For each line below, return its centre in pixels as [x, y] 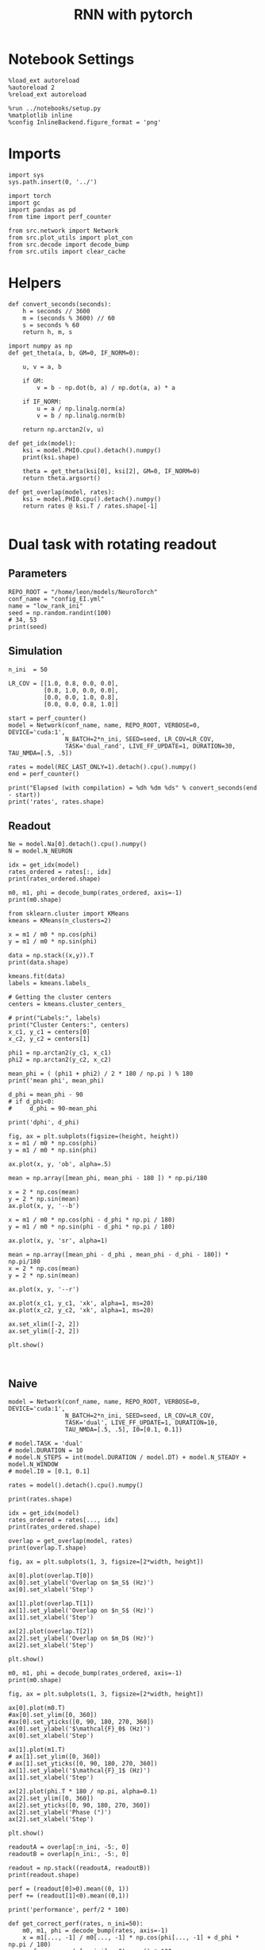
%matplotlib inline [40, 115]
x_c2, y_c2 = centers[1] [49, 1039]
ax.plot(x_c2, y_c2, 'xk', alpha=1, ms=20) [81, 1311]
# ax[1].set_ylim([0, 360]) [55, 1757]
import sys [26, 175]
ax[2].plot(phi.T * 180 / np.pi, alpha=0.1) [83, 1792]
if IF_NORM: [42, 402]
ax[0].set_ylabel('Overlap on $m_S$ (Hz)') [81, 1583]
